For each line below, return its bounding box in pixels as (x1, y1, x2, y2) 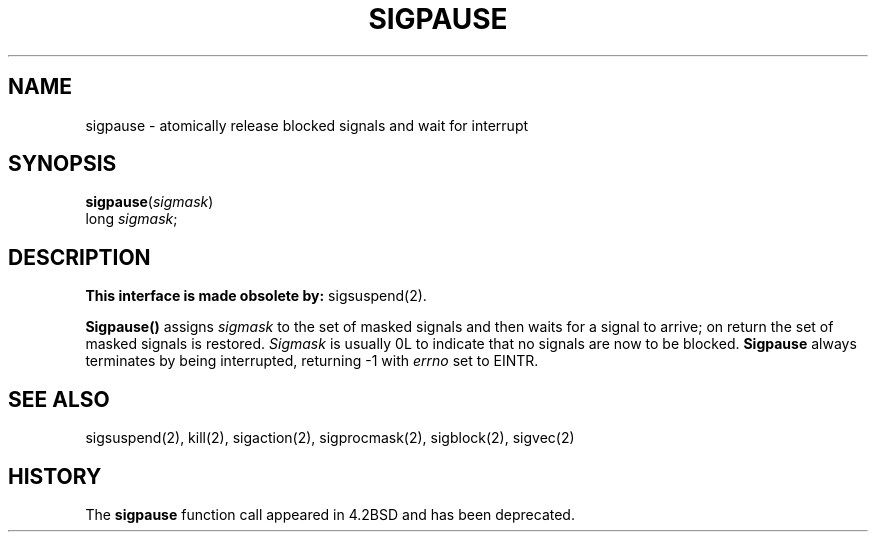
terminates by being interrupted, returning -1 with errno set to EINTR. (85, 352, 539, 370)
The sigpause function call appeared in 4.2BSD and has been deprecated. (85, 505, 575, 523)
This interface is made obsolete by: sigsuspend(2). (85, 287, 427, 305)
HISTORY (8, 463, 102, 489)
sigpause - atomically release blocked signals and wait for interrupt (85, 116, 529, 134)
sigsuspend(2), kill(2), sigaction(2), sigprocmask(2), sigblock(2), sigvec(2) (85, 429, 575, 447)
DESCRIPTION (8, 244, 151, 270)
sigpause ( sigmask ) (85, 193, 214, 211)
